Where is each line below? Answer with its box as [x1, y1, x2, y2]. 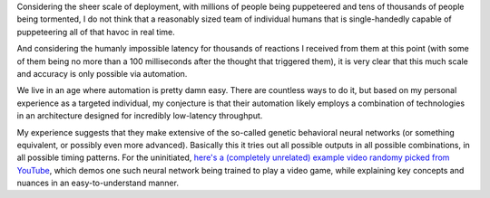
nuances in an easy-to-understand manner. [16, 177, 179, 189]
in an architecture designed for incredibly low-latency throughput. [16, 110, 263, 121]
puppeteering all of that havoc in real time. [16, 26, 176, 37]
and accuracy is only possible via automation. [16, 68, 188, 79]
